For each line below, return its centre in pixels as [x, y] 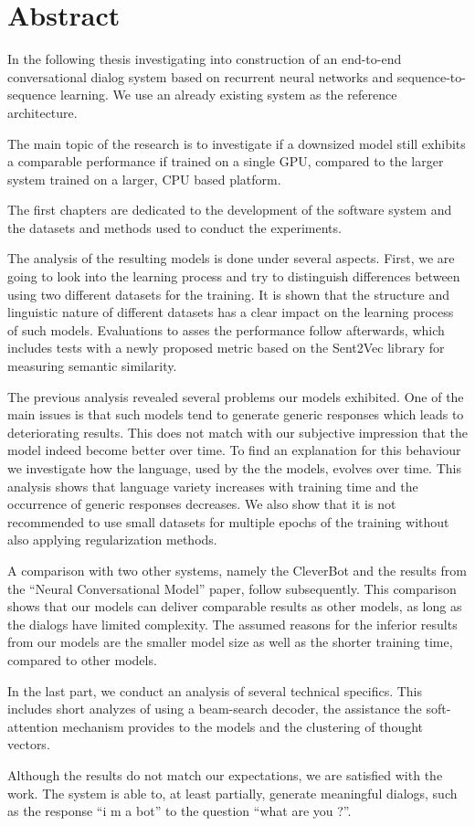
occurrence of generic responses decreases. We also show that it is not [202, 504]
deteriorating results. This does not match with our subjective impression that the [237, 432]
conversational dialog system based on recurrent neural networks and [201, 76]
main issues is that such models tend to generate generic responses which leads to [236, 414]
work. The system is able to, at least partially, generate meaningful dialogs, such [232, 793]
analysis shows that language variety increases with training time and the [213, 486]
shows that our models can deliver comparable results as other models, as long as [235, 606]
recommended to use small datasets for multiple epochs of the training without [228, 521]
